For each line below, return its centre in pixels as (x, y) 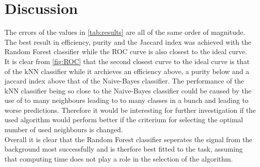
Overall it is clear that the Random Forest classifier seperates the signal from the (129, 139)
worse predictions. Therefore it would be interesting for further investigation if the (130, 110)
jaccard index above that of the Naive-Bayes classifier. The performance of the (125, 81)
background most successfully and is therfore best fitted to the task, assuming (124, 149)
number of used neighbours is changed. (64, 129)
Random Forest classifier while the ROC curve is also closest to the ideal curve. (126, 51)
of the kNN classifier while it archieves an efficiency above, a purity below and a (127, 71)
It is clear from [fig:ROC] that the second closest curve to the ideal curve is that (127, 61)
